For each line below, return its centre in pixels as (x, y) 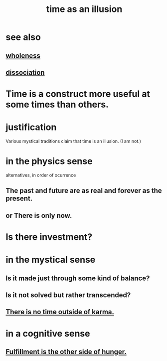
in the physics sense (49, 161)
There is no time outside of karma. (60, 312)
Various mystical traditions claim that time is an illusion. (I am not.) (74, 141)
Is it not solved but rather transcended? (68, 295)
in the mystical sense (51, 260)
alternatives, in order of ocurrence (41, 175)
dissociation (25, 73)
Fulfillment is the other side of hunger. (66, 352)
